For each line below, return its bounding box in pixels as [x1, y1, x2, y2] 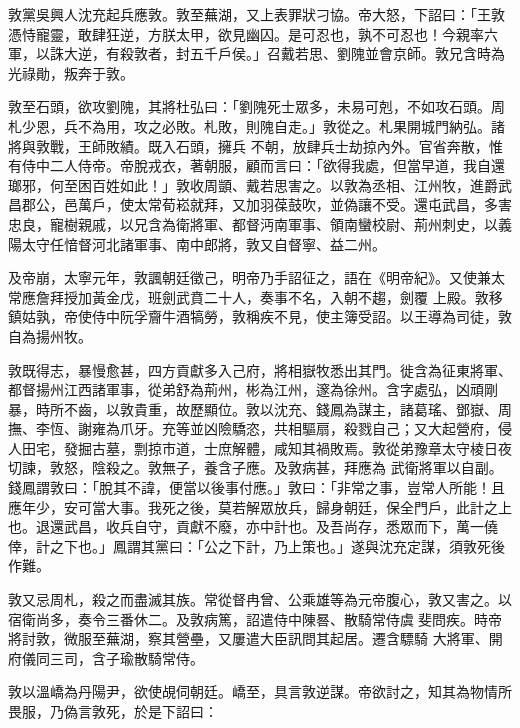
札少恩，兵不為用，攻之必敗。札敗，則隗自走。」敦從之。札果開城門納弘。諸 [8, 115, 505, 136]
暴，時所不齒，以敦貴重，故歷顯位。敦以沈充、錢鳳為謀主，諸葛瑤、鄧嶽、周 [8, 398, 512, 419]
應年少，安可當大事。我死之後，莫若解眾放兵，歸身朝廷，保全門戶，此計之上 [8, 496, 512, 517]
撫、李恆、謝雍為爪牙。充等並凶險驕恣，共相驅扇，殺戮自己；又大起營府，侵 [8, 418, 512, 439]
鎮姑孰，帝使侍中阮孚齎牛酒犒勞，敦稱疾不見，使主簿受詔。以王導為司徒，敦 [8, 306, 512, 327]
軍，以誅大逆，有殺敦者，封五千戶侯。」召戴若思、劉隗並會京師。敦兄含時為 [8, 43, 505, 64]
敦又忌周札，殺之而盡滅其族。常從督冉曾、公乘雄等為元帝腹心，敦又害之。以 [8, 589, 512, 610]
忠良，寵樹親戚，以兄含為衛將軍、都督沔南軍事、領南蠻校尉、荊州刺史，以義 [8, 213, 512, 234]
